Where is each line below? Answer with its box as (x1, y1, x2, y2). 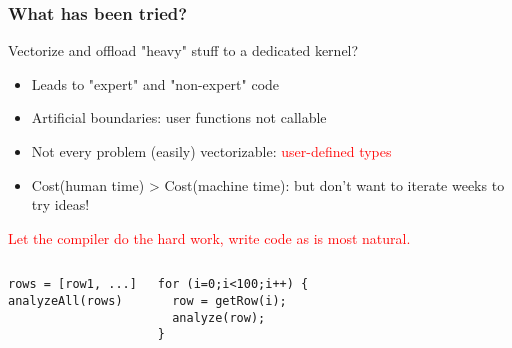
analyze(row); (172, 310, 266, 325)
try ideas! (31, 194, 90, 215)
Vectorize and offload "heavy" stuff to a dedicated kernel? (8, 40, 359, 61)
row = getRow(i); (172, 294, 287, 309)
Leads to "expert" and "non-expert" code (31, 73, 280, 94)
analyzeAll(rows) (8, 294, 123, 309)
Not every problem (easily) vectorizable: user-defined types (31, 141, 392, 161)
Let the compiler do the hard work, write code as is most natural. (8, 227, 411, 248)
